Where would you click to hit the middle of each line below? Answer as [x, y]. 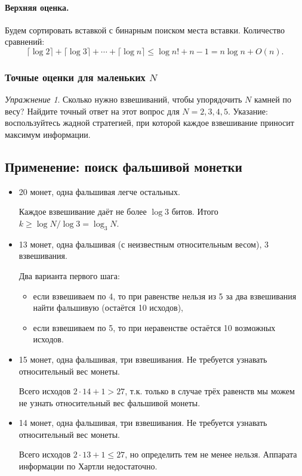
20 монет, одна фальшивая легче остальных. [99, 191]
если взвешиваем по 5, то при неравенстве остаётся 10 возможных [154, 327]
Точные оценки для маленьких [75, 77]
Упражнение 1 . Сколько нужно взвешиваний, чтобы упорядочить [124, 99]
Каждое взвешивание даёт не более [83, 211]
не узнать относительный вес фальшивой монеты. [110, 402]
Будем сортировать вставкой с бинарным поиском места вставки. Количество [145, 30]
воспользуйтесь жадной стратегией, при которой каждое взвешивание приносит [150, 123]
